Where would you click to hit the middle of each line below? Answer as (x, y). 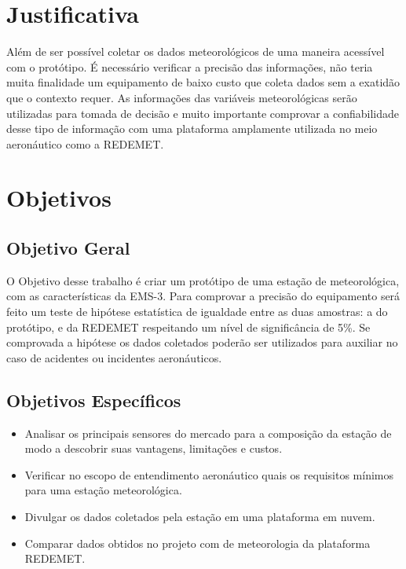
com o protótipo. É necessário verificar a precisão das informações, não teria (190, 66)
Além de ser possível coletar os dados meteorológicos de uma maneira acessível (196, 51)
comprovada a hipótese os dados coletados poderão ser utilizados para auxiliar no (202, 342)
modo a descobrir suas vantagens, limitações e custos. (154, 448)
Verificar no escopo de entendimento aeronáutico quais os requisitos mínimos (209, 474)
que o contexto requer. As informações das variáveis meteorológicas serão (182, 97)
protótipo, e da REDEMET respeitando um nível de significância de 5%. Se (188, 327)
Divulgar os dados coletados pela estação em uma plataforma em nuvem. (200, 516)
